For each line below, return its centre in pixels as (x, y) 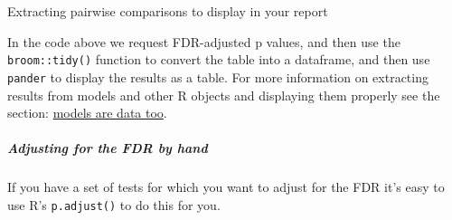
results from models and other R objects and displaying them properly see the (224, 95)
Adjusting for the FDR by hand (108, 148)
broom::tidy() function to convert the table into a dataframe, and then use (219, 59)
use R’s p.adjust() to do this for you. (114, 204)
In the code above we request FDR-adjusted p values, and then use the (204, 41)
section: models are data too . (87, 113)
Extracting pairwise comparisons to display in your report (168, 11)
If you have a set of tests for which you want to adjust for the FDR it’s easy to (226, 187)
